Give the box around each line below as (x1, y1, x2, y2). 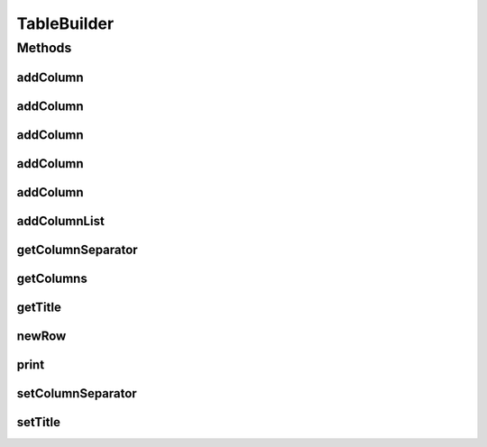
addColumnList (16, 213, 106, 229)
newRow (16, 328, 67, 343)
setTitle (16, 415, 60, 430)
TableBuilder (16, 14, 115, 33)
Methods (16, 40, 72, 56)
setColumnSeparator (16, 386, 137, 401)
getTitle (16, 299, 62, 315)
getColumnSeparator (16, 242, 139, 257)
